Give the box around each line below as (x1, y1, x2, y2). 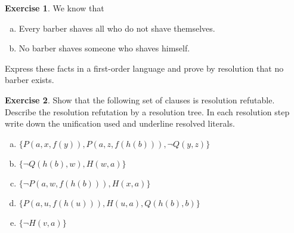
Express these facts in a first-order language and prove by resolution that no (5, 62, 284, 74)
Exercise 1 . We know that (5, 2, 104, 14)
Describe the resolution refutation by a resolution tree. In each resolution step (5, 105, 290, 118)
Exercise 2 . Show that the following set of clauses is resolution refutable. (5, 93, 275, 106)
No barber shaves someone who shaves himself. (18, 42, 190, 54)
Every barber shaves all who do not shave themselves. (18, 22, 215, 34)
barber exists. (5, 73, 54, 86)
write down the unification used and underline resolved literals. (5, 117, 235, 130)
